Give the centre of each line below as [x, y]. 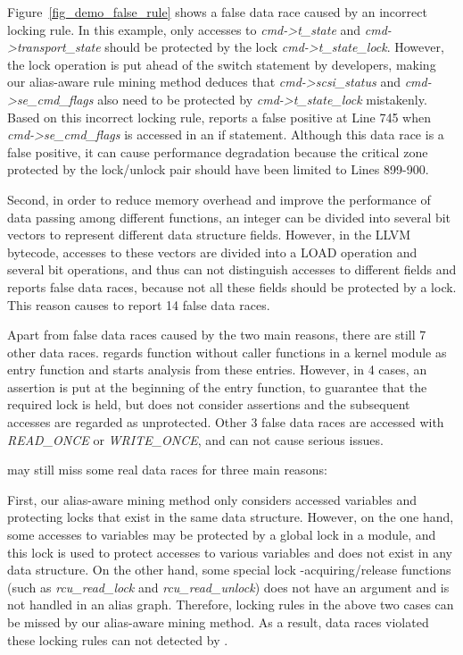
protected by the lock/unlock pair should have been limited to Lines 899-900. [218, 169]
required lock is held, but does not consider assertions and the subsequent [209, 404]
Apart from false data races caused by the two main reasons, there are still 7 [217, 335]
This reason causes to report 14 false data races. [139, 304]
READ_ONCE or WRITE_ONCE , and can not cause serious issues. [195, 439]
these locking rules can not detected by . [118, 639]
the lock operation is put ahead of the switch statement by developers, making [222, 64]
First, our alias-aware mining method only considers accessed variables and [212, 499]
